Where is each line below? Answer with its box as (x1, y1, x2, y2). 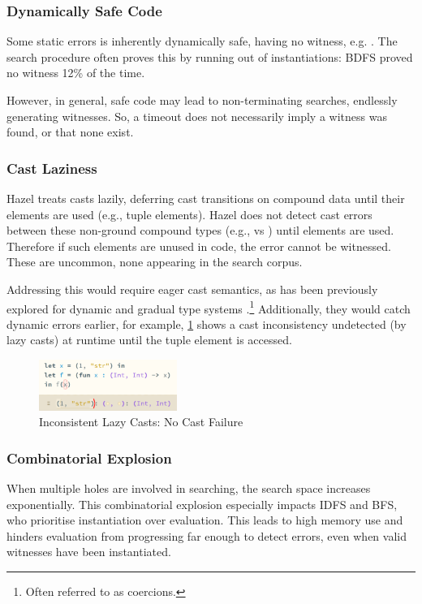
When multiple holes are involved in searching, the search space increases (6, 479, 371, 496)
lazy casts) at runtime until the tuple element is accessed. (6, 331, 292, 348)
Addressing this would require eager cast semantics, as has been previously (6, 280, 378, 297)
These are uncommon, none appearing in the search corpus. (6, 253, 303, 270)
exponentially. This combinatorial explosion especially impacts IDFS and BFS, (6, 495, 398, 512)
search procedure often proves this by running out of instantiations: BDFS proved (6, 48, 413, 65)
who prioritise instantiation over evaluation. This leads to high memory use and (6, 511, 403, 528)
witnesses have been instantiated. (6, 543, 171, 560)
